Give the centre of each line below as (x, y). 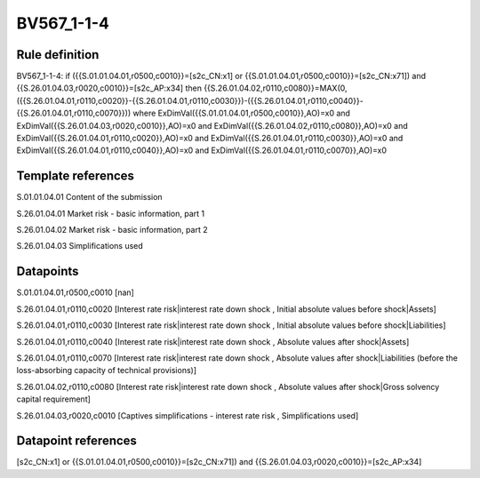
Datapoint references (77, 441)
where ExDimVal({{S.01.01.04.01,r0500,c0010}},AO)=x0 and (242, 113)
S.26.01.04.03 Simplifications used (80, 246)
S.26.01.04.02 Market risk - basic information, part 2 (112, 230)
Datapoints (48, 271)
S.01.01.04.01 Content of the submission (90, 197)
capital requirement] (53, 399)
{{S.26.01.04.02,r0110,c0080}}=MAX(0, (275, 88)
